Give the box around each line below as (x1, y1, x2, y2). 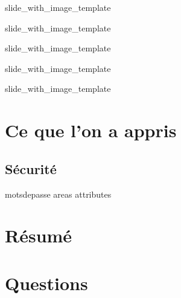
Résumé (5, 223, 72, 248)
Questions (5, 270, 88, 295)
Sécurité (5, 159, 57, 178)
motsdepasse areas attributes (5, 187, 112, 200)
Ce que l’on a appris (5, 118, 177, 143)
